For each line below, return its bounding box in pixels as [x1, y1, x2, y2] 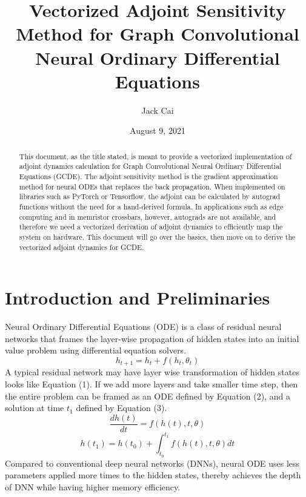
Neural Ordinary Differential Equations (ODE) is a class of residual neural [5, 320, 282, 333]
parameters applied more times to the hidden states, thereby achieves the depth [5, 469, 301, 481]
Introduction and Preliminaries [5, 285, 270, 310]
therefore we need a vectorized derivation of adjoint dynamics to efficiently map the [19, 222, 283, 232]
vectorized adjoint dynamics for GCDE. [19, 242, 144, 252]
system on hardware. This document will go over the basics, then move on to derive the [19, 231, 296, 242]
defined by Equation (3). [76, 401, 167, 414]
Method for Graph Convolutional [16, 21, 299, 46]
